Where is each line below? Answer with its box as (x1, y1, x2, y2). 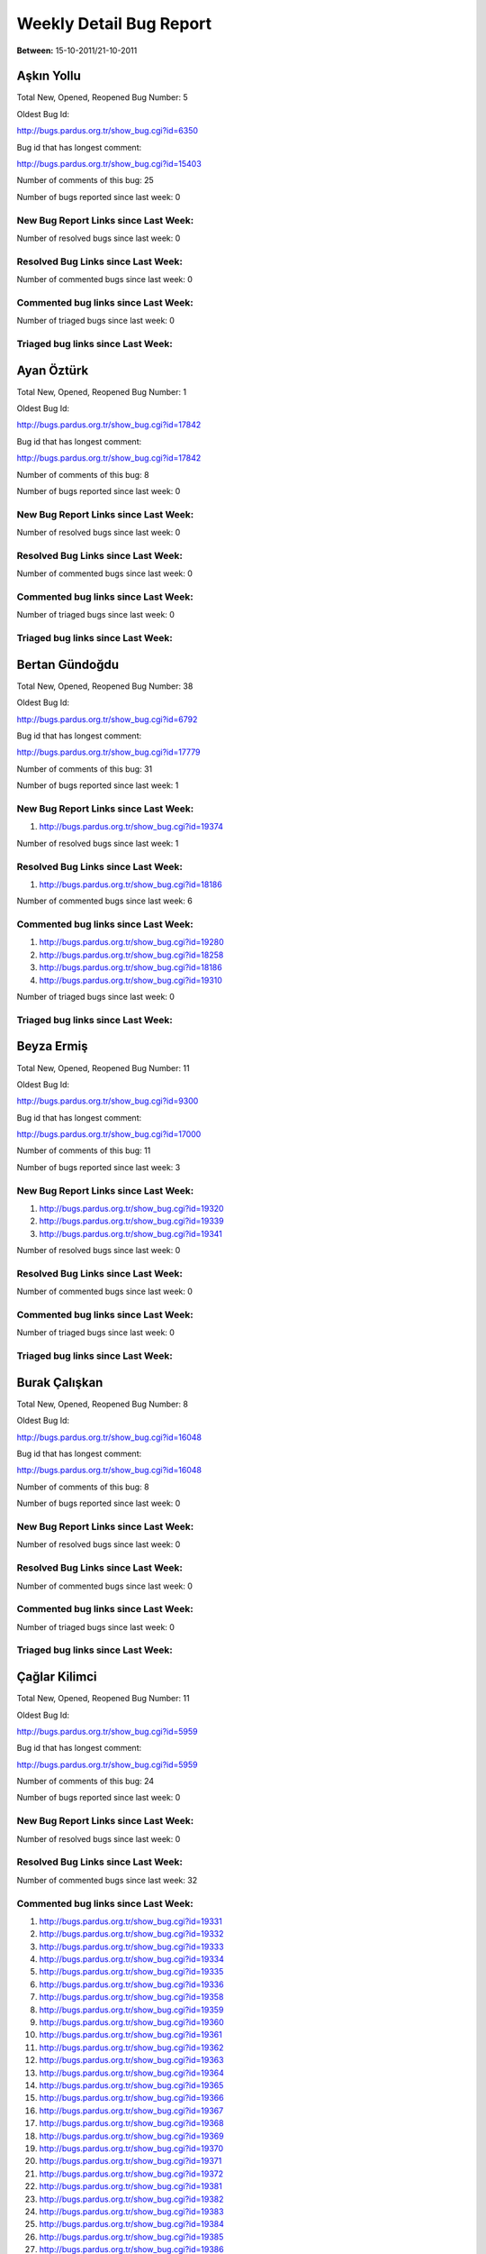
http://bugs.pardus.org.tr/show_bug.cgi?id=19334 (39, 1954, 225, 1965)
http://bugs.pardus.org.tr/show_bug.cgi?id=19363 (39, 2055, 224, 2066)
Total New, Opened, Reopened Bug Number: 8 (16, 1398, 189, 1409)
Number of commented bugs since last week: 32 (16, 1874, 198, 1885)
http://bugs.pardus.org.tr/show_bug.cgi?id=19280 (39, 937, 224, 948)
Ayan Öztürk (16, 362, 89, 378)
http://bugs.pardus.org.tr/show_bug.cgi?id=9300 (16, 1095, 199, 1106)
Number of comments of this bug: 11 (16, 1145, 151, 1156)
